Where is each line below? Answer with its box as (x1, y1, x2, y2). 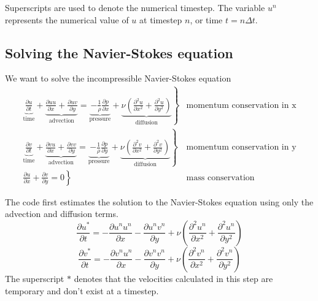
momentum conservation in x (186, 101, 297, 110)
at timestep (139, 13, 182, 26)
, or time (190, 13, 223, 26)
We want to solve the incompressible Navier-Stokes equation (5, 72, 231, 85)
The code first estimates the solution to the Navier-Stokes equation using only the (5, 195, 314, 208)
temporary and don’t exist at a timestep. (5, 284, 159, 297)
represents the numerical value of (5, 13, 129, 26)
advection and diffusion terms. (5, 207, 118, 220)
